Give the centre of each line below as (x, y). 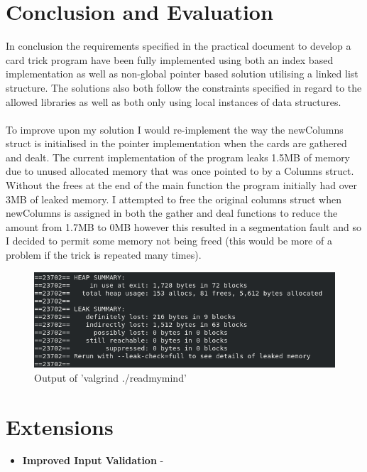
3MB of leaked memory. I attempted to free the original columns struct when (174, 199)
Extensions (60, 426)
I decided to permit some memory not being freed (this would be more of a (169, 241)
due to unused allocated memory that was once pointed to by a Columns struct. (180, 171)
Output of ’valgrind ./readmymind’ (110, 377)
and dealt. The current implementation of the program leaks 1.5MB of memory (178, 157)
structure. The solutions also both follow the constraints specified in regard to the (184, 87)
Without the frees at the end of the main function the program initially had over (181, 185)
